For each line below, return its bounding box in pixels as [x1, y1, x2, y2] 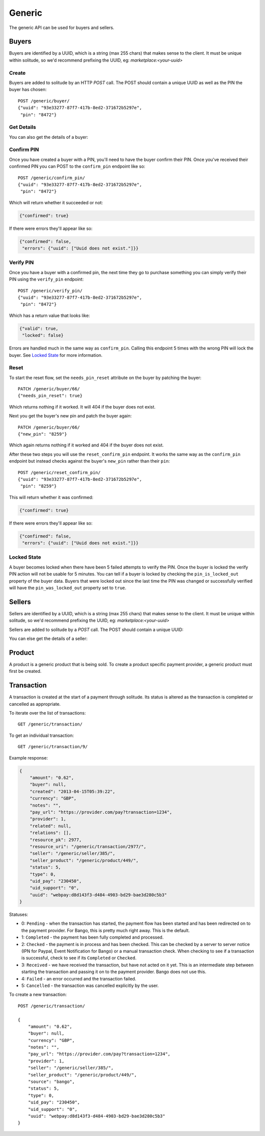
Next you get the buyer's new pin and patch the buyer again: [9, 413, 132, 419]
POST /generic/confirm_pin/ [18, 175, 85, 181]
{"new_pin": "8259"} [18, 431, 67, 437]
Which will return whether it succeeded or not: [9, 199, 103, 205]
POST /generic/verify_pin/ [18, 288, 83, 293]
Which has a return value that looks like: [9, 313, 90, 318]
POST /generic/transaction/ [18, 1003, 85, 1009]
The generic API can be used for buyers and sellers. [9, 25, 115, 31]
